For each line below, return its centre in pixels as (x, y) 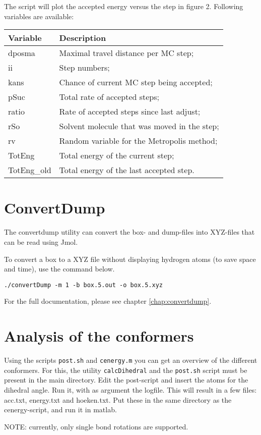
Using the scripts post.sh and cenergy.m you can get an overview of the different (131, 360)
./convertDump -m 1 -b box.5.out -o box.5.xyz (83, 285)
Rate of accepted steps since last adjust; (130, 112)
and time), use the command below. (59, 269)
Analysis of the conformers (99, 336)
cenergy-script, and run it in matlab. (60, 410)
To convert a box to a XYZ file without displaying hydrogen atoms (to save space (130, 259)
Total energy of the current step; (117, 155)
